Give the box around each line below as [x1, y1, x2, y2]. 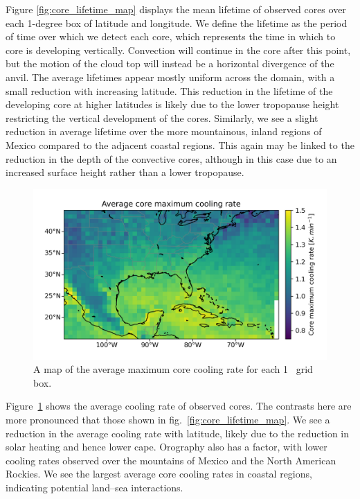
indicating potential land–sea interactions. [6, 480, 183, 495]
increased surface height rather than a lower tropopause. [6, 165, 244, 180]
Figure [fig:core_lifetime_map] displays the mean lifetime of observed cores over [6, 2, 346, 16]
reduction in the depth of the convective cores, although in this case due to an [6, 151, 337, 166]
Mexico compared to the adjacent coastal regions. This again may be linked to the [6, 137, 354, 152]
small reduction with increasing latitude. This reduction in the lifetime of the [6, 83, 333, 98]
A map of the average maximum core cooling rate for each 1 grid [33, 362, 313, 376]
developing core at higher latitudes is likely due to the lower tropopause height [6, 97, 339, 112]
